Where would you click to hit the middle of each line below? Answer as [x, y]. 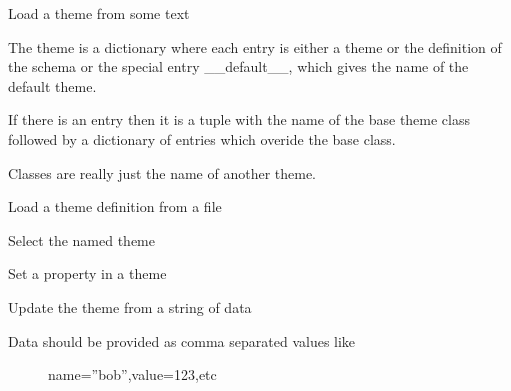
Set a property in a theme [87, 273]
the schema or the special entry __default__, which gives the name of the [238, 66]
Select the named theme [81, 239]
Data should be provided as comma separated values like [182, 340]
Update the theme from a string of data [130, 306]
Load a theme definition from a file [115, 206]
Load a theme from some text [99, 13]
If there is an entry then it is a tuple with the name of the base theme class [239, 119]
